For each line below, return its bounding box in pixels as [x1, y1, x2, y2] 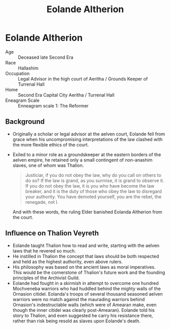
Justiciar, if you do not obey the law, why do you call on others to [25, 172, 161, 178]
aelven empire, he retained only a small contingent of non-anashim [12, 157, 153, 163]
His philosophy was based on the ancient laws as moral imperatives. [12, 264, 156, 270]
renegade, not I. [25, 199, 59, 205]
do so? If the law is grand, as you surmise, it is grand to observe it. [25, 177, 164, 184]
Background [5, 118, 45, 126]
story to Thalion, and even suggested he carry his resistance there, [12, 312, 153, 318]
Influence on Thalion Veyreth [5, 229, 99, 238]
